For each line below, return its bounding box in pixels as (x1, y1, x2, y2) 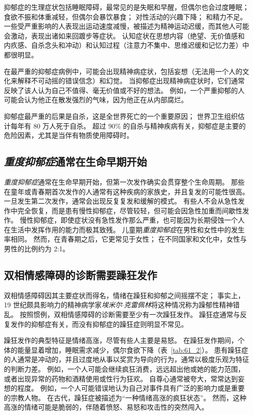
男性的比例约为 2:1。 (4, 244, 70, 254)
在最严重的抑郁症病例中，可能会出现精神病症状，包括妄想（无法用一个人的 (4, 66, 242, 76)
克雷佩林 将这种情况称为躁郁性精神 (124, 300, 233, 310)
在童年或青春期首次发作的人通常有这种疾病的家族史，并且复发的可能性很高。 (4, 186, 249, 196)
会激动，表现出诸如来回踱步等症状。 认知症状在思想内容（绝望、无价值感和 (4, 30, 245, 40)
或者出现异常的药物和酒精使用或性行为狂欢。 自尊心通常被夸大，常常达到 (4, 373, 238, 383)
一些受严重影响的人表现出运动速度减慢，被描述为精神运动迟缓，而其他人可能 (4, 21, 249, 31)
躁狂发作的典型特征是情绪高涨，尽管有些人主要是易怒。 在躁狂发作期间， (4, 335, 238, 345)
